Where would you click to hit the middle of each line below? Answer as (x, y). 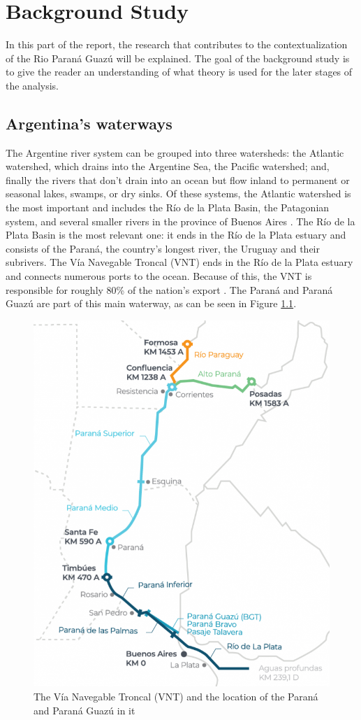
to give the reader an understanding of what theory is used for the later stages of (179, 72)
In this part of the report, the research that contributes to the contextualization (177, 44)
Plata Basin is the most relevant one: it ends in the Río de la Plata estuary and (176, 235)
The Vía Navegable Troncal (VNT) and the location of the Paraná (176, 696)
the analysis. (32, 85)
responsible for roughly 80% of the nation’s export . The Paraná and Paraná (169, 289)
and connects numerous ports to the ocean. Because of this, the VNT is (159, 276)
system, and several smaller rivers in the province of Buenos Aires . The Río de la (180, 221)
